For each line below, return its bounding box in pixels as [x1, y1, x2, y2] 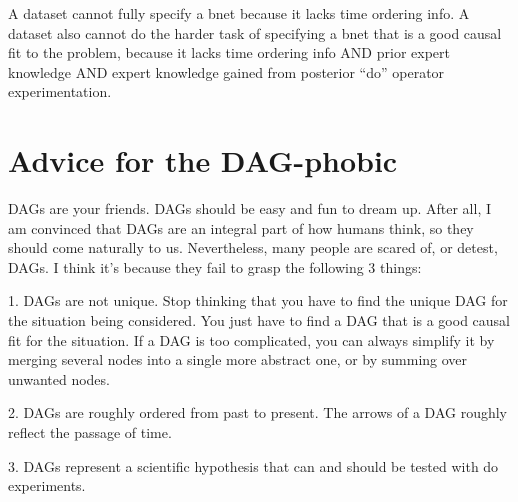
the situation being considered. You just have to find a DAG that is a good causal [8, 310, 511, 331]
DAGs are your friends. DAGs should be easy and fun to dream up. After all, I [8, 198, 492, 219]
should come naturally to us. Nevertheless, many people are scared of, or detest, [8, 237, 498, 258]
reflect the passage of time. [8, 422, 172, 443]
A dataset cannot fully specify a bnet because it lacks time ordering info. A [8, 3, 470, 23]
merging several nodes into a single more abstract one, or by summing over [8, 349, 468, 370]
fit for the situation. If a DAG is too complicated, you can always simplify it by [8, 329, 495, 350]
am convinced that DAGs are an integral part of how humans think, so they [8, 217, 474, 238]
